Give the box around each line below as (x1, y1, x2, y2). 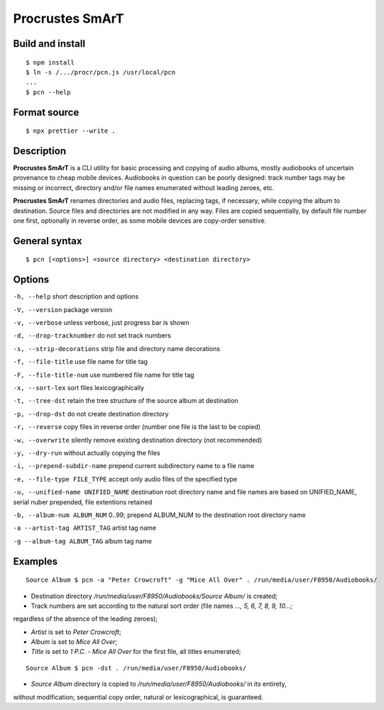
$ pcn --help (26, 88, 71, 96)
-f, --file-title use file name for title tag (13, 357, 148, 366)
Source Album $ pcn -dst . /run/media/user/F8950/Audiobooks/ (26, 664, 247, 672)
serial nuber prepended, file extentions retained (13, 497, 153, 506)
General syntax (13, 235, 82, 247)
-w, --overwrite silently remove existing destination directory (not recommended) (13, 436, 263, 444)
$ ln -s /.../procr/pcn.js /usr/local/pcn (26, 68, 176, 76)
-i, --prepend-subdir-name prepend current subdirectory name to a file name (13, 462, 255, 470)
